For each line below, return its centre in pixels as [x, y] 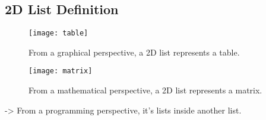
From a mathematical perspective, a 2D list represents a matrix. [145, 90]
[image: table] [58, 33]
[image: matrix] [61, 71]
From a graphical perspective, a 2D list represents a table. [134, 52]
